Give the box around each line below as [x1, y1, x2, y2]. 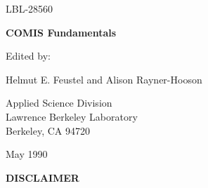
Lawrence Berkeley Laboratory [6, 109, 138, 123]
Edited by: [6, 48, 51, 63]
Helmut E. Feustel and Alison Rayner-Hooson [6, 72, 202, 86]
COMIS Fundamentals [6, 25, 117, 39]
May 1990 [6, 147, 48, 161]
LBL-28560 [6, 1, 53, 15]
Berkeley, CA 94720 [6, 123, 90, 137]
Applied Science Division [6, 95, 112, 110]
